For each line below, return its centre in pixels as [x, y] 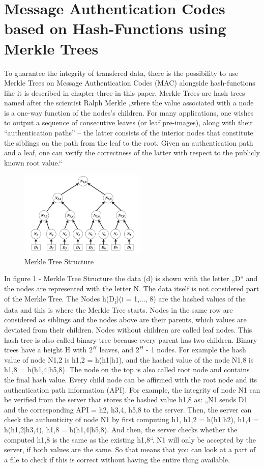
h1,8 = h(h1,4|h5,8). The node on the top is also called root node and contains [127, 369]
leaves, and [116, 350]
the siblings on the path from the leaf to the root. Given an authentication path [129, 142]
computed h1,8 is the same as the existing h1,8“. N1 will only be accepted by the [130, 439]
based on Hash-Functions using [115, 28]
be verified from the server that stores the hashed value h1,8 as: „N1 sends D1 [126, 400]
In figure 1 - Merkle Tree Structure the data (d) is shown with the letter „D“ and [131, 278]
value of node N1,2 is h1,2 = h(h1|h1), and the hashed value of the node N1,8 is [129, 359]
